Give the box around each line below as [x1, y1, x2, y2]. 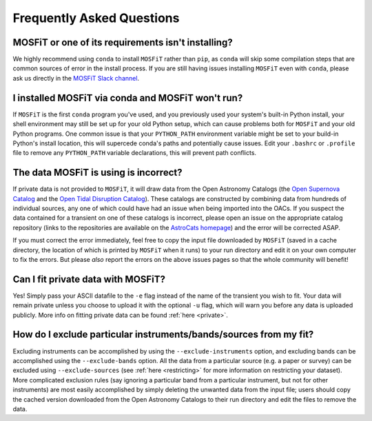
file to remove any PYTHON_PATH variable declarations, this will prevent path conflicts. [12, 149, 257, 157]
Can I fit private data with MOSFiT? [12, 273, 165, 285]
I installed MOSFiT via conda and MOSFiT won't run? [12, 92, 243, 103]
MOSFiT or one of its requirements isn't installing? [12, 37, 234, 48]
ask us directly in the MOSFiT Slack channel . [12, 74, 140, 82]
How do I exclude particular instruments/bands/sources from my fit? [12, 329, 314, 340]
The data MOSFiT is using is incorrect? [12, 167, 183, 178]
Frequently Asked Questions [12, 10, 180, 25]
